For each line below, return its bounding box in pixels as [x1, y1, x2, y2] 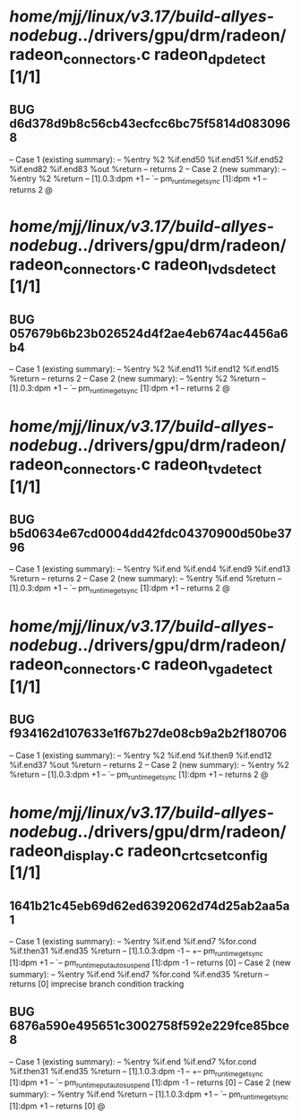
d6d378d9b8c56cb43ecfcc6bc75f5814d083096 [9, 116, 291, 132]
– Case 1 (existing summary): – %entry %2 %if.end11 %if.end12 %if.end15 [9, 363, 279, 374]
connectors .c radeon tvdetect [63, 454, 262, 478]
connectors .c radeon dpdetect [63, 45, 266, 68]
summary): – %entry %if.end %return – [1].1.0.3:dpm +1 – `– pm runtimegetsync [9, 1089, 289, 1101]
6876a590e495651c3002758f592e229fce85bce [9, 1019, 289, 1034]
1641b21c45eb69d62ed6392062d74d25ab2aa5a [9, 898, 290, 913]
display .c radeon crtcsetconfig [63, 840, 269, 864]
